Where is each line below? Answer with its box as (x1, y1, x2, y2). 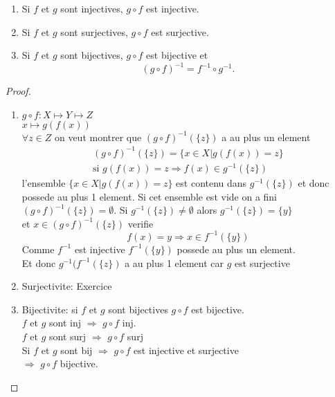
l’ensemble (21, 176, 66, 190)
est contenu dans (176, 176, 247, 190)
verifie (127, 216, 154, 230)
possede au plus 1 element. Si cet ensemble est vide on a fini (21, 189, 278, 203)
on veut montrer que (54, 129, 142, 144)
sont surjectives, (60, 24, 128, 39)
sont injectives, (60, 1, 123, 15)
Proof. (6, 84, 31, 98)
